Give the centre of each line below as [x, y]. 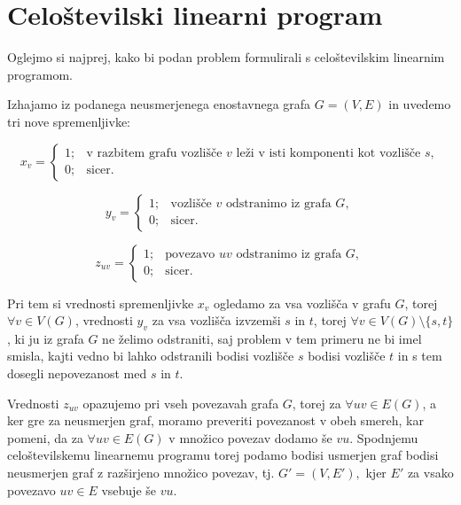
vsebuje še [129, 489]
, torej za [316, 403]
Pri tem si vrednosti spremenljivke [101, 303]
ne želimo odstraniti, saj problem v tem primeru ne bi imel [262, 338]
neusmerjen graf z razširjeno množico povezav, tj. [141, 473]
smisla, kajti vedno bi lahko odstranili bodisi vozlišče [151, 356]
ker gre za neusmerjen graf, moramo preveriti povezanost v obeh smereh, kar [215, 420]
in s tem [420, 356]
